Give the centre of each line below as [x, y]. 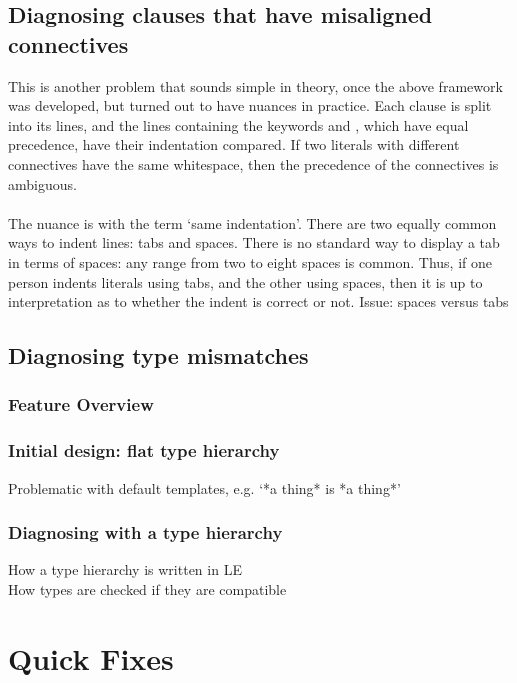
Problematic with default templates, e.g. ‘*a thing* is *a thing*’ [204, 487]
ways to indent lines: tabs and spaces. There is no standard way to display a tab [254, 242]
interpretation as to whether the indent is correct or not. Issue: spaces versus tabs [258, 301]
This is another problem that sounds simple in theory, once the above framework [255, 85]
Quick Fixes [91, 657]
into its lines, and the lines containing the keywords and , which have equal [238, 124]
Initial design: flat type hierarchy [144, 450]
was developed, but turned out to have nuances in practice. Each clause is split [250, 105]
